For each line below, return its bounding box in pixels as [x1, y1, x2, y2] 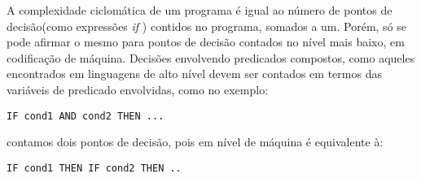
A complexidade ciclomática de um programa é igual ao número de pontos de [7, 2, 392, 18]
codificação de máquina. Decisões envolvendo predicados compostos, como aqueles [7, 49, 415, 66]
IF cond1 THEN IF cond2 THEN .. [7, 162, 182, 174]
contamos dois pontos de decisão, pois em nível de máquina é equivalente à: [7, 133, 384, 150]
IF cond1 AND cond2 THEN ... [7, 110, 164, 122]
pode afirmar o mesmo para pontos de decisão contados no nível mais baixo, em [7, 33, 405, 50]
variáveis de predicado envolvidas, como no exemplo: [7, 80, 269, 98]
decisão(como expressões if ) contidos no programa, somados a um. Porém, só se [7, 17, 407, 34]
